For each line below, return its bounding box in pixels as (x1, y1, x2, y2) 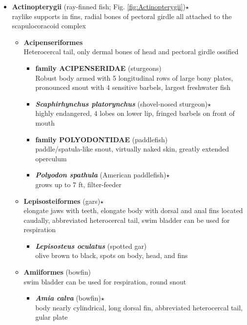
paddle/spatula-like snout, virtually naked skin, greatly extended (35, 144, 229, 154)
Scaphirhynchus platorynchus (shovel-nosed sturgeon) (35, 98, 208, 108)
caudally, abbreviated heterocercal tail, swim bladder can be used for (23, 215, 230, 225)
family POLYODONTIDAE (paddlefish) (35, 134, 168, 144)
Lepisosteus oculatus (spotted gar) (35, 240, 147, 251)
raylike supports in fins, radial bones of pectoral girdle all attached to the (12, 11, 232, 21)
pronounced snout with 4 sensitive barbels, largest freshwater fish (35, 82, 231, 92)
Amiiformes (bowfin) (23, 267, 91, 277)
